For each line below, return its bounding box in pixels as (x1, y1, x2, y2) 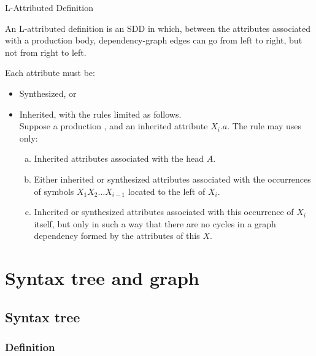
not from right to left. (5, 45, 87, 58)
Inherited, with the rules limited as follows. (19, 107, 182, 120)
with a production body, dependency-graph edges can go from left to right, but (5, 34, 303, 47)
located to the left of (128, 184, 206, 197)
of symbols (34, 184, 74, 197)
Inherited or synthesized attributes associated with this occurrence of (34, 205, 294, 218)
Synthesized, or (19, 86, 77, 99)
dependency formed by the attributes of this (34, 229, 200, 242)
